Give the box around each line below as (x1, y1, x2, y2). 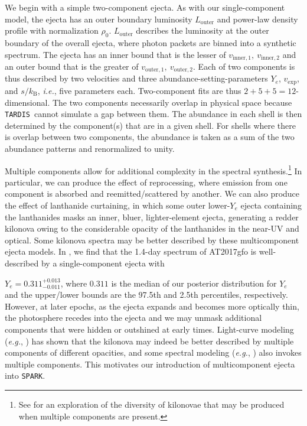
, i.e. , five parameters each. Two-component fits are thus (37, 84, 241, 96)
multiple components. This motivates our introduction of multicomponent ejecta (5, 357, 295, 370)
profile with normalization (5, 24, 99, 37)
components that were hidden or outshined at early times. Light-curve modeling (5, 323, 294, 335)
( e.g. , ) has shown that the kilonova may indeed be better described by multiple (5, 334, 294, 347)
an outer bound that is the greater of (5, 60, 139, 73)
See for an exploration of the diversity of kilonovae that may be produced (18, 398, 285, 410)
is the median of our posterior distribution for (111, 277, 277, 289)
